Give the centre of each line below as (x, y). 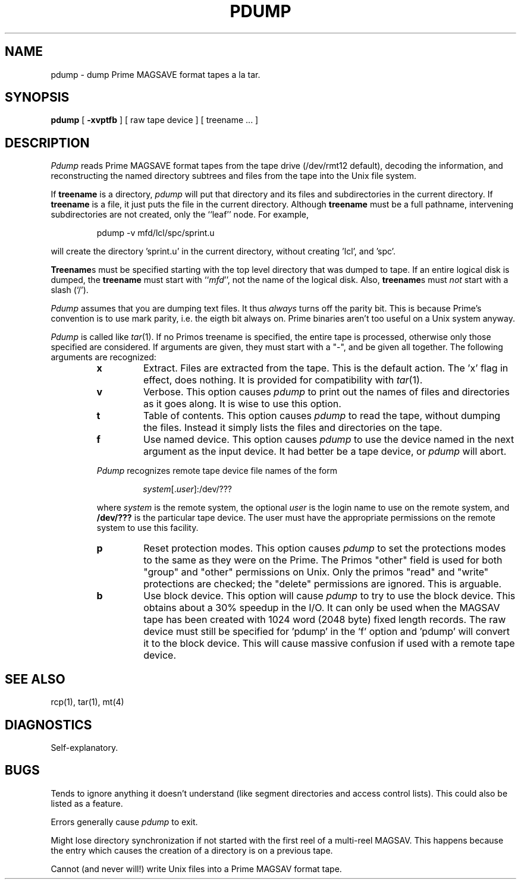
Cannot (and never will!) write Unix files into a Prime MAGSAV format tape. (196, 869)
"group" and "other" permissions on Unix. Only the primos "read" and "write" (316, 572)
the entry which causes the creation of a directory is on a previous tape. (192, 850)
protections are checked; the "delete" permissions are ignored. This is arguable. (323, 584)
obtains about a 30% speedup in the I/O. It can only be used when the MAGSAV (322, 608)
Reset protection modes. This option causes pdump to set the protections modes (325, 548)
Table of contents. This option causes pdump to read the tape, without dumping (322, 416)
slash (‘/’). (70, 290)
